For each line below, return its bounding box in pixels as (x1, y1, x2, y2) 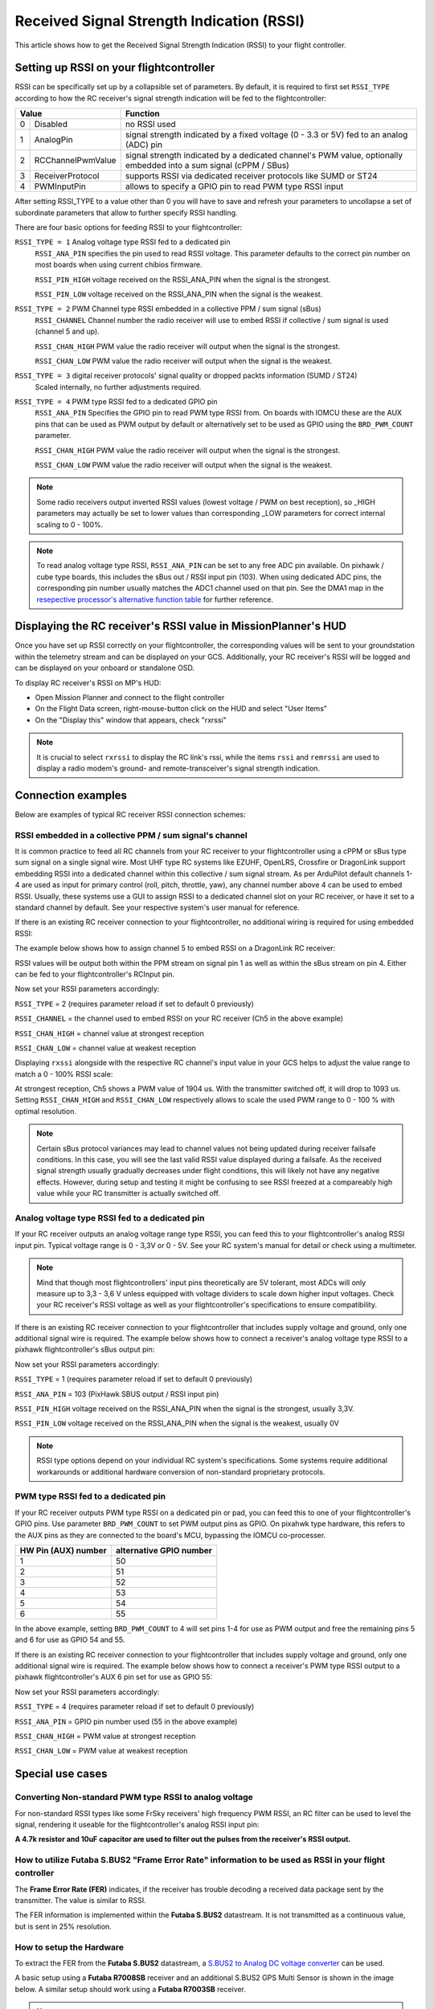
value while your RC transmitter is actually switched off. (36, 1189, 221, 1198)
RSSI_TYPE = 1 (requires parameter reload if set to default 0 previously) (14, 1374, 253, 1384)
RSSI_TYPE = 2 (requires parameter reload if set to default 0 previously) (14, 999, 255, 1009)
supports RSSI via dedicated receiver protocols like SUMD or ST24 (125, 170, 378, 182)
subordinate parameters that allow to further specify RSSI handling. (14, 207, 238, 217)
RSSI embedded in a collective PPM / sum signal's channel (14, 829, 248, 841)
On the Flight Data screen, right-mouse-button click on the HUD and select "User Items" (35, 704, 328, 714)
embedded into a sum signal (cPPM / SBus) (125, 160, 289, 171)
